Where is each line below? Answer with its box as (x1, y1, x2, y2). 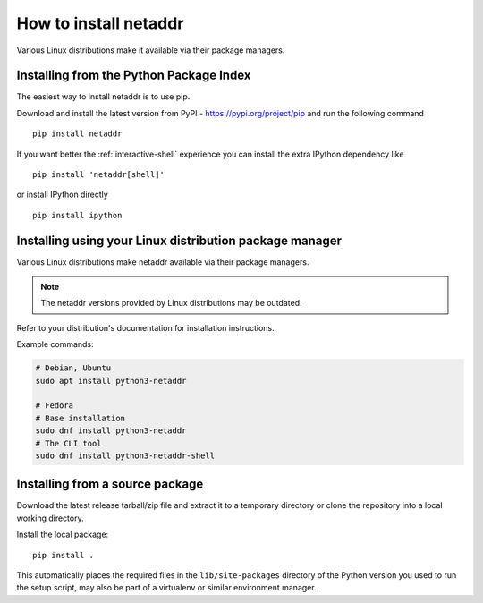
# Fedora (35, 401, 74, 411)
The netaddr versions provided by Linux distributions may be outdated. (40, 298, 302, 309)
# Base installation (35, 412, 125, 423)
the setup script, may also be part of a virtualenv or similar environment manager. (16, 582, 317, 593)
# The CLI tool (35, 438, 102, 448)
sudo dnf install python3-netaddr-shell (35, 450, 215, 461)
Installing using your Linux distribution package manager (16, 233, 342, 248)
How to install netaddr (16, 13, 184, 33)
